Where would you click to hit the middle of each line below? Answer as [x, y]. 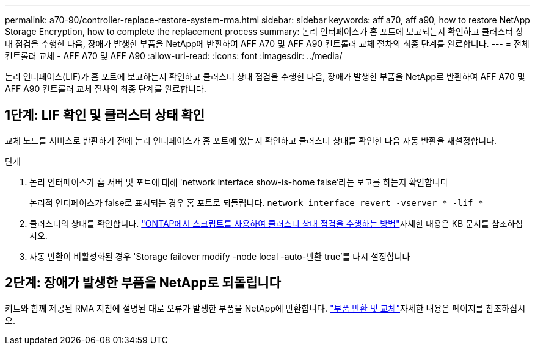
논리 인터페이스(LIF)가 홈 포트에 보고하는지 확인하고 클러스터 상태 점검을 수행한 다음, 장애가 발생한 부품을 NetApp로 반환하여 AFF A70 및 [265, 77]
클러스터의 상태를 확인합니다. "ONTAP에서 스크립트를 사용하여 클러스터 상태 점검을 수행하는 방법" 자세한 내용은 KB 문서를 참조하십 [276, 223]
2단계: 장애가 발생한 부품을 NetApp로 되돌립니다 [143, 283]
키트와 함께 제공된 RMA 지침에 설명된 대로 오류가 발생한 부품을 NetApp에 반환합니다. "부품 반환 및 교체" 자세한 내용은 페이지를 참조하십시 [265, 308]
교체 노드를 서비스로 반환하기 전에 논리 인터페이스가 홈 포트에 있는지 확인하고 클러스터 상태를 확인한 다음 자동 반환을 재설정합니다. [251, 140]
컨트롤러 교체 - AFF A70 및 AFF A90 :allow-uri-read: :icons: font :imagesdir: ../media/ [174, 56]
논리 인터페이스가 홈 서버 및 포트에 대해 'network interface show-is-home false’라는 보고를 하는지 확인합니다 [239, 182]
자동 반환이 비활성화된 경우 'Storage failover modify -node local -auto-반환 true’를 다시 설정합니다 [220, 256]
